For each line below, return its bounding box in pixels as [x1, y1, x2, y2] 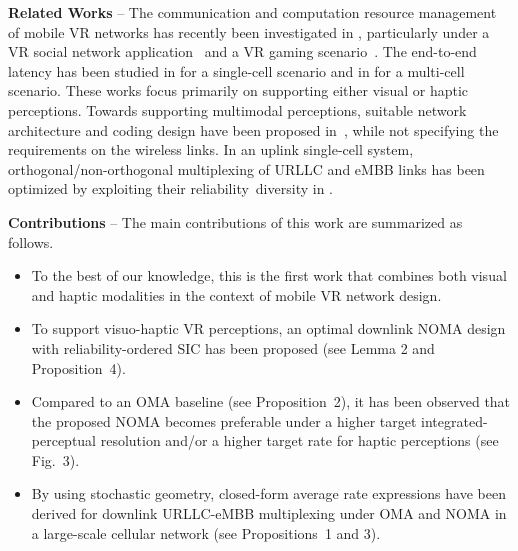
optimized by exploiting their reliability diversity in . [8, 178, 333, 199]
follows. [8, 231, 54, 252]
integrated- [421, 410, 488, 431]
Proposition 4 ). [31, 357, 126, 378]
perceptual [31, 430, 97, 451]
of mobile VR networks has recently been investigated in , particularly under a [8, 21, 490, 42]
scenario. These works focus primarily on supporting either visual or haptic [8, 80, 469, 101]
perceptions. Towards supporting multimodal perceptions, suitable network [8, 99, 467, 120]
